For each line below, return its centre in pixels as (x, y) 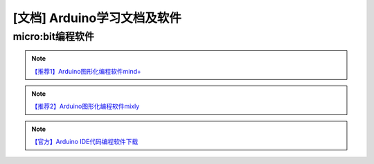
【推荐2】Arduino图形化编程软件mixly (86, 106)
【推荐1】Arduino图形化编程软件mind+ (87, 71)
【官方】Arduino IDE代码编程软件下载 (85, 142)
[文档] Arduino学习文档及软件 (97, 18)
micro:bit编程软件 (54, 37)
